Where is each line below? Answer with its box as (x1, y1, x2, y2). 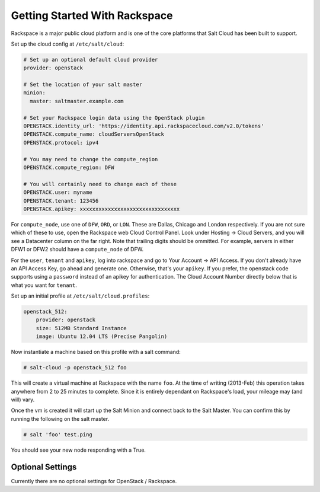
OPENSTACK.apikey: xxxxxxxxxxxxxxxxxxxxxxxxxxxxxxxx (23, 205, 180, 212)
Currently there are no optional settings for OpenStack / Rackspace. (11, 477, 177, 484)
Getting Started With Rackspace (11, 9, 173, 22)
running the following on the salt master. (11, 415, 110, 422)
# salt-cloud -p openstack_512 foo (23, 365, 127, 371)
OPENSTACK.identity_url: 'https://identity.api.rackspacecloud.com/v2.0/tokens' (23, 123, 264, 130)
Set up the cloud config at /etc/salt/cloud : (11, 40, 124, 47)
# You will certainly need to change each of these (23, 181, 177, 187)
